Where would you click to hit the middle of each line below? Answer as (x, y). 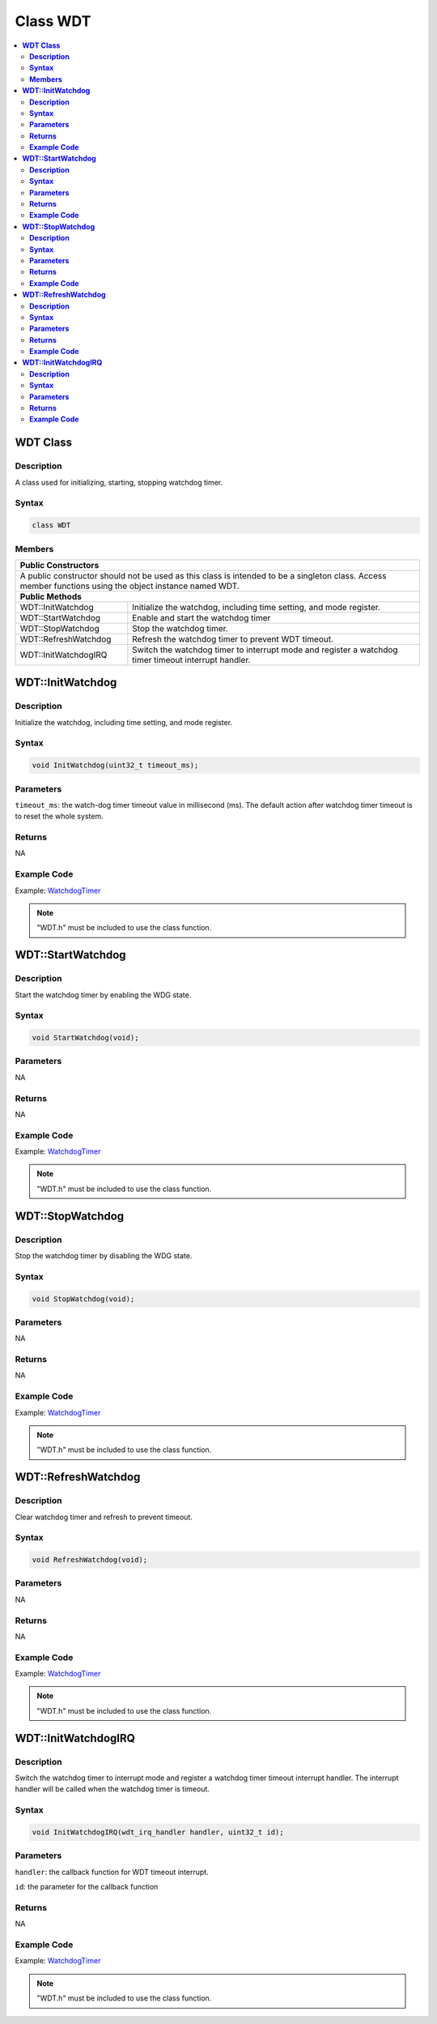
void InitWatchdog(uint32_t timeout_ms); (115, 765)
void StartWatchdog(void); (85, 1038)
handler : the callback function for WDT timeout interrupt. (112, 1872)
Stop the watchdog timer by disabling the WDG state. (104, 1256)
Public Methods (51, 596)
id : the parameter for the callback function (87, 1887)
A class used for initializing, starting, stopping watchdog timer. (119, 482)
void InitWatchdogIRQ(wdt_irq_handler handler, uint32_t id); (158, 1832)
